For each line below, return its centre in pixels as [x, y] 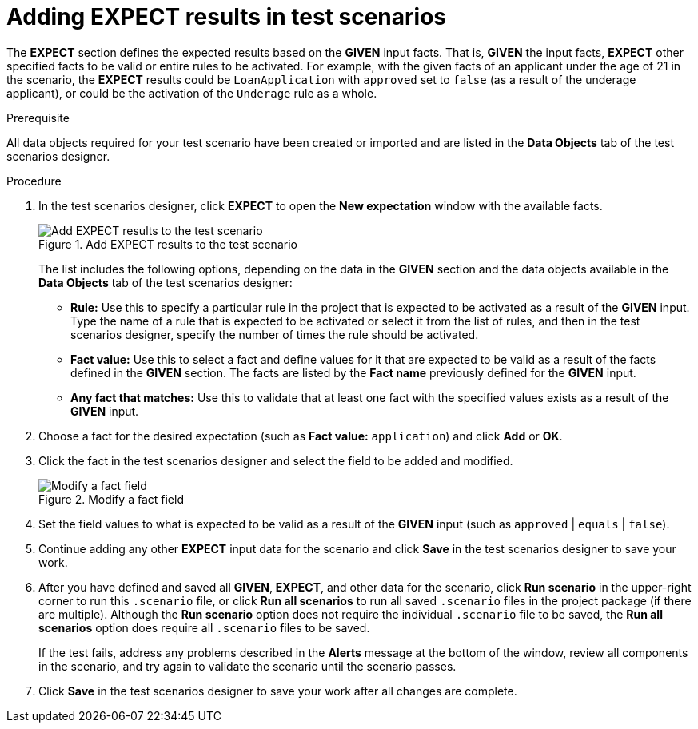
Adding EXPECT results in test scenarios [227, 17]
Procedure [34, 181]
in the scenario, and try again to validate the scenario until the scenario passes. [247, 666]
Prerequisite [38, 118]
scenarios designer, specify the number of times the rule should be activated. [275, 334]
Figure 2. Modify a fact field [111, 499]
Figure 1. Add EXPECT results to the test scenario [168, 244]
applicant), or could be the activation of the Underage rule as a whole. [192, 93]
